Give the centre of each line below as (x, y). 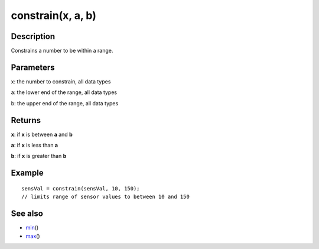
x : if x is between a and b (42, 134)
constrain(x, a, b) (54, 15)
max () (33, 236)
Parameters (33, 67)
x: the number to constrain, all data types (61, 81)
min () (32, 228)
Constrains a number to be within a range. (62, 51)
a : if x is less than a (35, 145)
